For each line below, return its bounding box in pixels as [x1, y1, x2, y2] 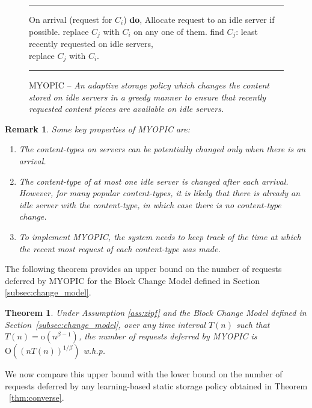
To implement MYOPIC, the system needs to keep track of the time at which [19, 230, 301, 243]
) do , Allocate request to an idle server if [123, 13, 275, 25]
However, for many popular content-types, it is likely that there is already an [19, 187, 301, 199]
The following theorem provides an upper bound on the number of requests [5, 262, 282, 275]
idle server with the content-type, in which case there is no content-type [19, 198, 281, 211]
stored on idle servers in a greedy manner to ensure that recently [29, 90, 266, 103]
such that [236, 318, 270, 330]
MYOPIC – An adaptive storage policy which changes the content [29, 79, 269, 91]
